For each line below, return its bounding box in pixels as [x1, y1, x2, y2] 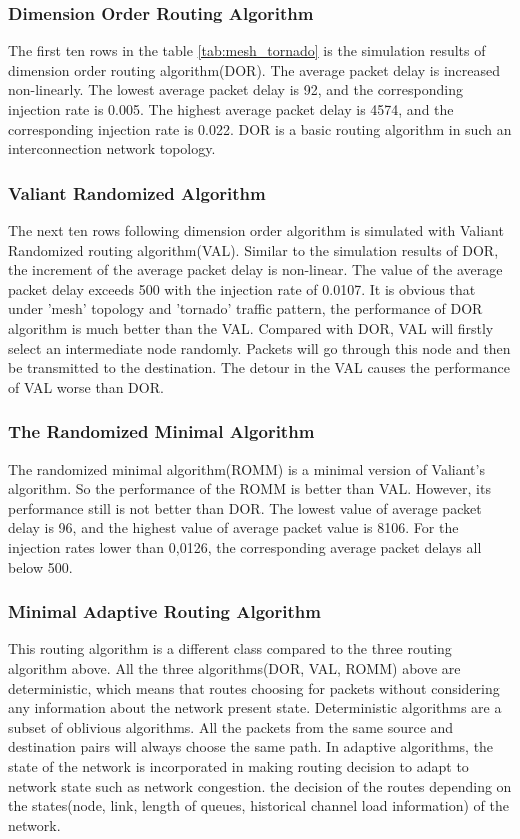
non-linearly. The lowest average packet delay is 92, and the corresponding [8, 79, 463, 100]
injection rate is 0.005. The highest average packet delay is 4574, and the [8, 99, 454, 119]
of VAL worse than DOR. [8, 376, 164, 397]
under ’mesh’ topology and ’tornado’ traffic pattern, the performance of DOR [8, 298, 483, 319]
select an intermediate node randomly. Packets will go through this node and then [8, 337, 511, 358]
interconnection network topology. [8, 138, 216, 159]
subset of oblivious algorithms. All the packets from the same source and [8, 716, 454, 737]
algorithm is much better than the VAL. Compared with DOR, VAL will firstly [8, 317, 494, 338]
